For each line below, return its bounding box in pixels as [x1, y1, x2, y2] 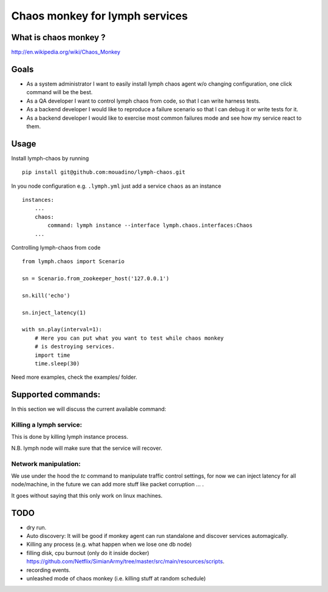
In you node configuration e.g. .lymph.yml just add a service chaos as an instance [11, 182, 222, 190]
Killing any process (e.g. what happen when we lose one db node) [26, 541, 192, 548]
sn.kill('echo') [22, 292, 70, 299]
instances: [22, 196, 55, 203]
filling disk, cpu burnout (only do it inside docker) [26, 549, 149, 556]
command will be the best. [26, 89, 93, 96]
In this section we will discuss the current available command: [11, 405, 166, 413]
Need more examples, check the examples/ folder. [11, 374, 138, 381]
